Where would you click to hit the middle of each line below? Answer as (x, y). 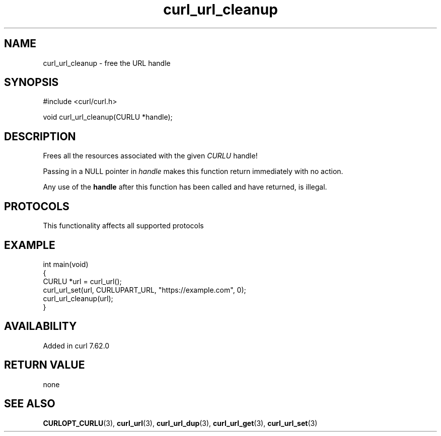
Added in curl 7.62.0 (76, 345)
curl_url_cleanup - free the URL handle (107, 63)
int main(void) (66, 264)
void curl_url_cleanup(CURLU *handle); (108, 117)
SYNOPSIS (31, 82)
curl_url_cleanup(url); (78, 298)
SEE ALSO (30, 404)
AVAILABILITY (41, 326)
